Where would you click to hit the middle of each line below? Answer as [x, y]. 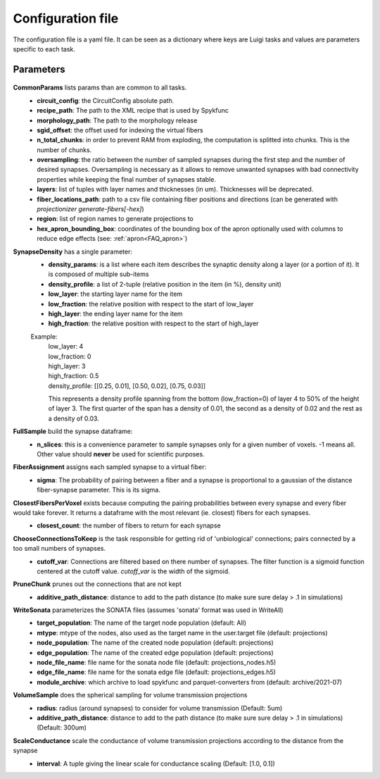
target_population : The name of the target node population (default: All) [141, 623]
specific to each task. [44, 49]
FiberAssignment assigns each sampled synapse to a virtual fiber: [110, 467]
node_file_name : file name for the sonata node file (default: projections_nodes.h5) [157, 663]
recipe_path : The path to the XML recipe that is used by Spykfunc [133, 111]
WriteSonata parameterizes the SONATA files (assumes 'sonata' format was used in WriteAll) [148, 610]
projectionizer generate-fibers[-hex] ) [90, 209]
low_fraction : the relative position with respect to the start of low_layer [151, 304]
